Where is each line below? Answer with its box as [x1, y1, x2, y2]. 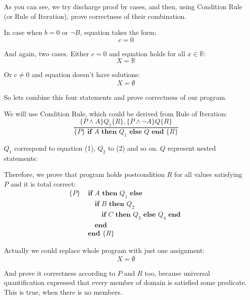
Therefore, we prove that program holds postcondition [4, 169, 165, 179]
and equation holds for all [109, 48, 186, 58]
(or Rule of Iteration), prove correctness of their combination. [4, 11, 187, 21]
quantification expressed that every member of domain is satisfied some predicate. [4, 277, 247, 287]
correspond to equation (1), [14, 142, 95, 153]
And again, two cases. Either [4, 48, 89, 58]
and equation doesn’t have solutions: [31, 69, 140, 79]
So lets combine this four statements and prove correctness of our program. [4, 92, 227, 102]
